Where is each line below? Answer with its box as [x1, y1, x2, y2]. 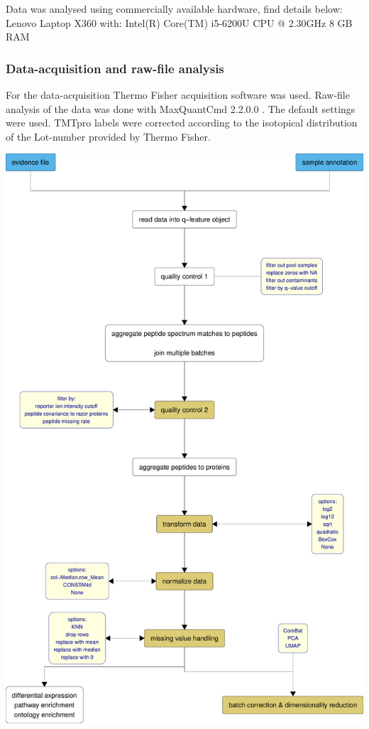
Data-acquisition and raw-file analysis [6, 59, 224, 77]
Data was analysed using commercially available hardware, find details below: [6, 1, 343, 16]
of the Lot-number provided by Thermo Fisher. [6, 129, 211, 144]
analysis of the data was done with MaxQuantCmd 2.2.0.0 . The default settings [6, 101, 356, 116]
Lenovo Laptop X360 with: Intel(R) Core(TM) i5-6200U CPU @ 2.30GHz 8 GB [6, 15, 353, 30]
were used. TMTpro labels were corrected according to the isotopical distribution [6, 115, 358, 130]
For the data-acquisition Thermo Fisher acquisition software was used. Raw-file [6, 87, 350, 102]
